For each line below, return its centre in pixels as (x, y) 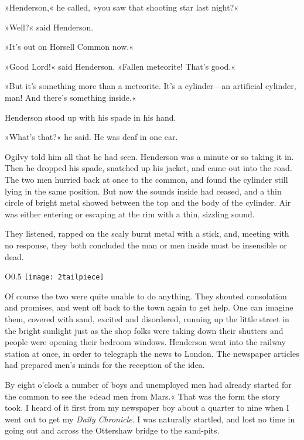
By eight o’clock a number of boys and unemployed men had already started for (148, 384)
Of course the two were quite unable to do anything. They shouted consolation (146, 296)
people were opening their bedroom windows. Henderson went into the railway (145, 342)
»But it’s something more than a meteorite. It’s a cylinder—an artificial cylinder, (151, 86)
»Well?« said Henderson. (49, 27)
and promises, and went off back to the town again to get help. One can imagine (149, 307)
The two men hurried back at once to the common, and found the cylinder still (146, 179)
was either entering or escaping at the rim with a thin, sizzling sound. (130, 214)
